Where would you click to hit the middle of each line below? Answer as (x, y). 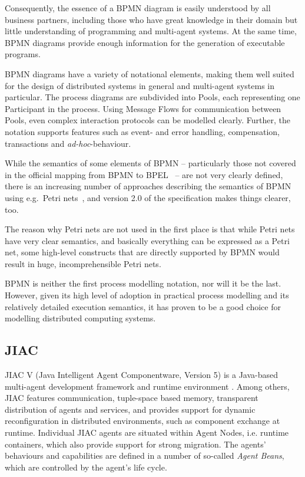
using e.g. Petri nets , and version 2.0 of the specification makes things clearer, (148, 197)
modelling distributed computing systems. (80, 318)
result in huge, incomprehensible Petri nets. (83, 263)
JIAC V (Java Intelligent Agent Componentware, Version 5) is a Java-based (142, 375)
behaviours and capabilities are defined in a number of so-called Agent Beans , (145, 455)
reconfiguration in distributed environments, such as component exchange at (142, 421)
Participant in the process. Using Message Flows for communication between (143, 108)
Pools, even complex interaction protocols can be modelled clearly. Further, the (147, 120)
